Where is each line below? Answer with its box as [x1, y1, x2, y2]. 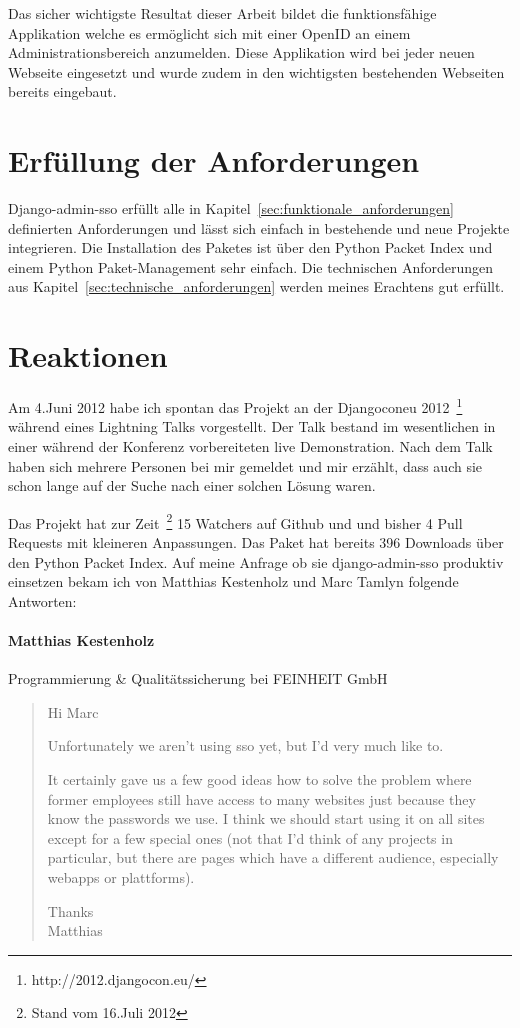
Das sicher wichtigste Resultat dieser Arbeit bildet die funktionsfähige [8, 3, 437, 23]
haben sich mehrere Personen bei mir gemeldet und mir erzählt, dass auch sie [8, 455, 483, 476]
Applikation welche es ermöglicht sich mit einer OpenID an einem [8, 22, 411, 43]
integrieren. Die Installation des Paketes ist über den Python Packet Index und [8, 237, 493, 258]
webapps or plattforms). [47, 866, 195, 887]
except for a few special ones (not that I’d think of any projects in [47, 827, 453, 848]
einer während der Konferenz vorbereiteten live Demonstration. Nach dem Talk [8, 436, 493, 457]
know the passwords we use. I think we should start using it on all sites [47, 808, 485, 829]
